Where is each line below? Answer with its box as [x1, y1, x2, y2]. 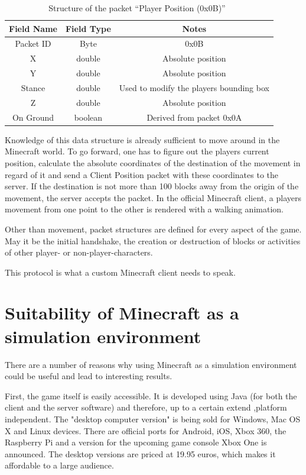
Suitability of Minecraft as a [5, 300, 239, 325]
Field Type [65, 22, 111, 34]
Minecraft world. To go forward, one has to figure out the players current [5, 145, 269, 157]
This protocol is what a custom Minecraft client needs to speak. [5, 266, 236, 278]
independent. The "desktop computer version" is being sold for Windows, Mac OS [5, 412, 301, 425]
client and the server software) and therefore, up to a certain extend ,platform [5, 401, 287, 413]
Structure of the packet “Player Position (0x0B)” [48, 2, 226, 14]
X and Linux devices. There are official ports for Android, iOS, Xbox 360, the [5, 424, 287, 437]
